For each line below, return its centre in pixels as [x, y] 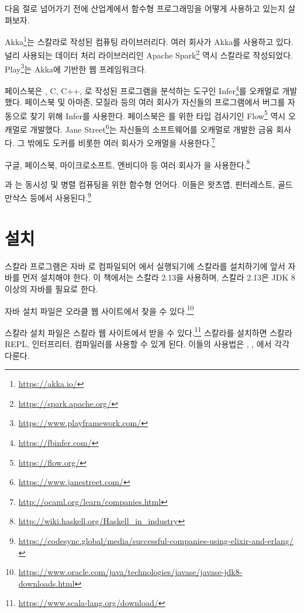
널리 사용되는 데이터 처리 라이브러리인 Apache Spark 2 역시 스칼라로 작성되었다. [149, 54]
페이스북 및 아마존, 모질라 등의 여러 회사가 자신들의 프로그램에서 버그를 [155, 102]
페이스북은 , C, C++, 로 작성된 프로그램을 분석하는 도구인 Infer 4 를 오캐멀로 [142, 89]
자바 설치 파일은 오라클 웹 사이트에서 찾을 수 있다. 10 [99, 310]
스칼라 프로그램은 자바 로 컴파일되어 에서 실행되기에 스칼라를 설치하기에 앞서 [145, 266]
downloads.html [46, 583]
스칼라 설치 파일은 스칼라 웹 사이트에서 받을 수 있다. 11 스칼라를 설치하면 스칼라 [148, 331]
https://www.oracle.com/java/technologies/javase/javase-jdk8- [130, 572]
